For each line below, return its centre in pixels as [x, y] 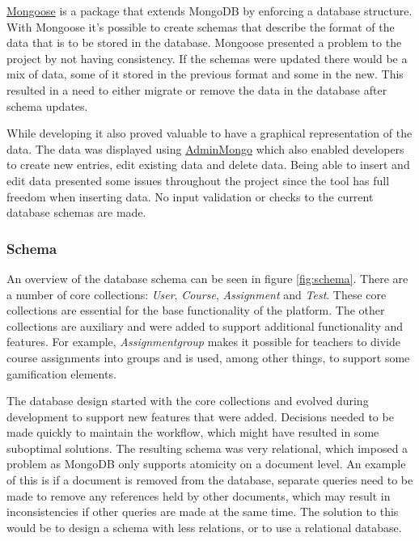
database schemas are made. [76, 212]
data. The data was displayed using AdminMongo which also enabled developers [205, 148]
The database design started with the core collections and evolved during [188, 401]
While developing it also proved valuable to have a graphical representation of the [209, 133]
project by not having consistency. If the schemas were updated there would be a [207, 58]
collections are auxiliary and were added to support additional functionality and [205, 325]
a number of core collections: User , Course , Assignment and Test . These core [197, 294]
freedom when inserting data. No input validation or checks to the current [190, 196]
